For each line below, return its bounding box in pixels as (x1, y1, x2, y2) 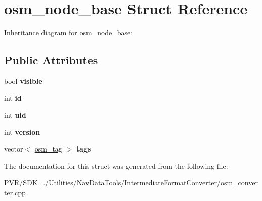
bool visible (4, 75, 42, 86)
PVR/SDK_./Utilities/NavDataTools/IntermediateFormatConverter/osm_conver (4, 177, 258, 188)
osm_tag (34, 143, 62, 154)
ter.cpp (4, 187, 26, 198)
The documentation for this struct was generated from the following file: (4, 160, 228, 171)
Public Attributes (4, 52, 98, 68)
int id (4, 92, 22, 103)
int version (4, 126, 40, 137)
